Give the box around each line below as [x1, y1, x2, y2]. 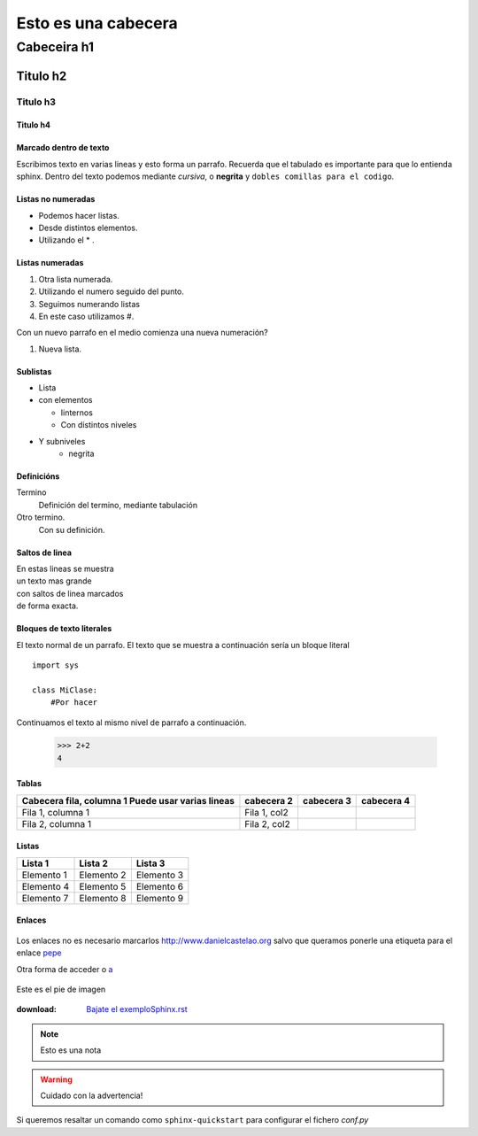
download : [16, 1004, 57, 1015]
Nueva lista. [38, 344, 82, 354]
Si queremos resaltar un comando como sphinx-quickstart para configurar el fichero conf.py [16, 1115, 369, 1125]
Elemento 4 [21, 880, 70, 893]
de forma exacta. [16, 600, 79, 611]
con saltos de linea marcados [16, 588, 124, 599]
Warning [40, 1074, 73, 1085]
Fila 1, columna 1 [21, 806, 90, 818]
